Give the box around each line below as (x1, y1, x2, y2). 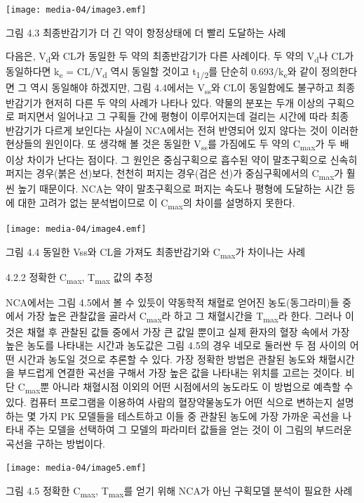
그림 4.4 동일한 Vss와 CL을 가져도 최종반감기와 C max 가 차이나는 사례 (6, 244, 306, 261)
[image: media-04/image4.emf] (6, 223, 147, 234)
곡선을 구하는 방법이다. (6, 436, 106, 450)
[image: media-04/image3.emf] (6, 5, 147, 15)
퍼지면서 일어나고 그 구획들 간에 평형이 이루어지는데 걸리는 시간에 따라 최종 (18, 109, 349, 124)
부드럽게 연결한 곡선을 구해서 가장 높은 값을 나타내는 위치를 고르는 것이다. (18, 365, 343, 380)
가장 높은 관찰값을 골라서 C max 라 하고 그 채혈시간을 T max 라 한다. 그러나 (27, 308, 342, 325)
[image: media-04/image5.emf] (6, 463, 147, 473)
